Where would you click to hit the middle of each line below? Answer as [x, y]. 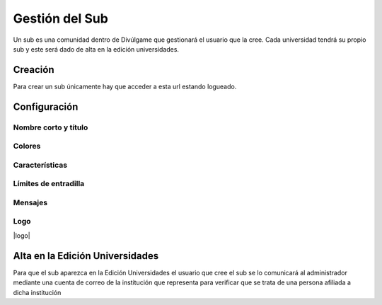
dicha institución [37, 292]
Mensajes [30, 202]
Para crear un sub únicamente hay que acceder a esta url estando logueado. [125, 86]
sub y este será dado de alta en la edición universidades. [96, 49]
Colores [27, 146]
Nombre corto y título [51, 127]
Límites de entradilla [49, 184]
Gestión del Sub [61, 18]
